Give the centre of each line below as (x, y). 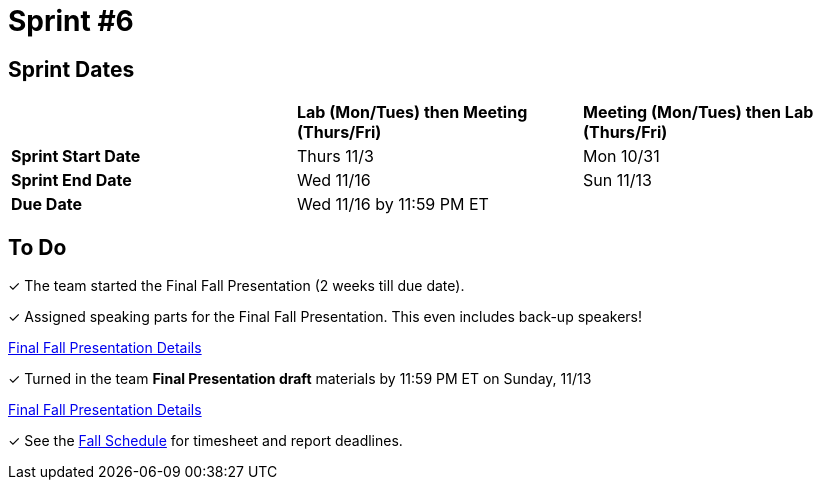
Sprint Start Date (76, 156)
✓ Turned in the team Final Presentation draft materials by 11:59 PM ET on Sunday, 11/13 (300, 379)
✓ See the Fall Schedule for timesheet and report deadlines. (205, 441)
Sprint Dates (71, 69)
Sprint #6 (71, 21)
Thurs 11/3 (335, 156)
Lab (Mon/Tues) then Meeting (412, 112)
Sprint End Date (71, 180)
